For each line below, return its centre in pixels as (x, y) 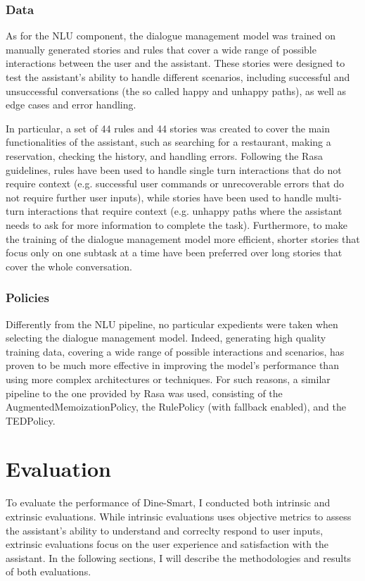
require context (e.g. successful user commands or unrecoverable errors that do (175, 183)
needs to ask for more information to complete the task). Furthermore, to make (177, 224)
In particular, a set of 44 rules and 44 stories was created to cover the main (168, 128)
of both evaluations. (49, 571)
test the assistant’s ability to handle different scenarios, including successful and (178, 77)
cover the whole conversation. (69, 266)
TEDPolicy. (31, 420)
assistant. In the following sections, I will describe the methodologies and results (179, 557)
